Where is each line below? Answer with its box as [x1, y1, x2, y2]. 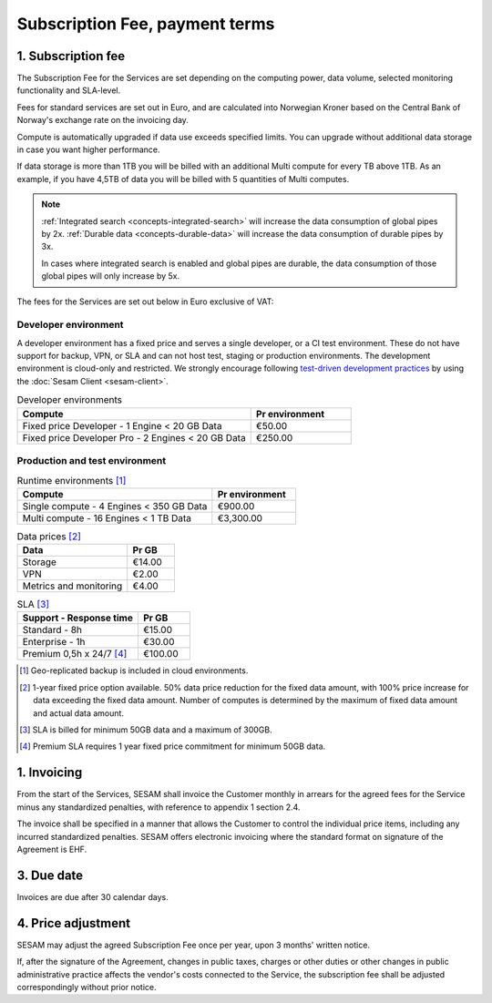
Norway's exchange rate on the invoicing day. [16, 115, 189, 126]
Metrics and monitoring [22, 579, 123, 592]
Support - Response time [22, 611, 134, 624]
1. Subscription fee [16, 48, 126, 64]
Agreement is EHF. [16, 844, 87, 855]
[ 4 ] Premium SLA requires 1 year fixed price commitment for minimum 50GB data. [19, 741, 326, 752]
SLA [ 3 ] [16, 598, 50, 610]
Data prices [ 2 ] [16, 529, 82, 542]
